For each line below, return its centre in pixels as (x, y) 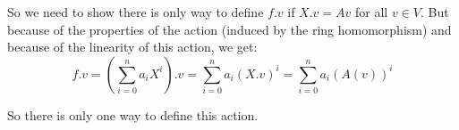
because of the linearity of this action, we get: (132, 47)
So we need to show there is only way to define (136, 12)
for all (372, 12)
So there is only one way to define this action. (133, 114)
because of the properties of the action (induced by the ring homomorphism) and (229, 29)
